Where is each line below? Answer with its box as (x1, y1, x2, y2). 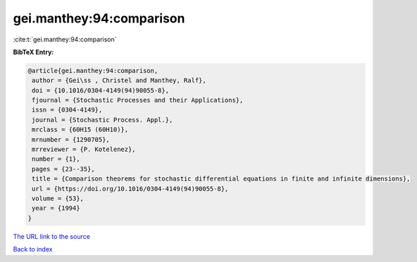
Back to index (13, 245, 53, 254)
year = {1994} (32, 204, 80, 212)
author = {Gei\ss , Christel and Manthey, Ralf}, (32, 77, 207, 84)
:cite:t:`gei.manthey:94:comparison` (13, 35, 117, 44)
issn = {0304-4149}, (32, 106, 103, 114)
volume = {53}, (32, 195, 85, 202)
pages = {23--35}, (32, 165, 95, 173)
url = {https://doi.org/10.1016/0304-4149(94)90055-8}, (32, 185, 229, 192)
